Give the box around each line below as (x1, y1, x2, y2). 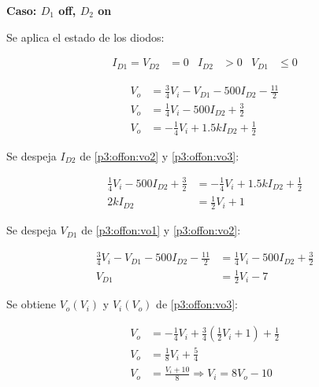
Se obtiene (6, 296, 56, 312)
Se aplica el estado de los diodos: (6, 28, 165, 45)
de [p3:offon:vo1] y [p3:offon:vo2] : (81, 222, 241, 238)
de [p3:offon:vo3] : (156, 296, 238, 312)
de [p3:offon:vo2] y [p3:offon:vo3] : (80, 147, 239, 164)
